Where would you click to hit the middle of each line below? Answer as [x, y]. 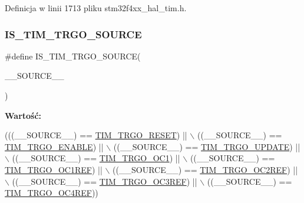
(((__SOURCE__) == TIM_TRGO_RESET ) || [96, 135]
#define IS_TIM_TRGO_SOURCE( [73, 56]
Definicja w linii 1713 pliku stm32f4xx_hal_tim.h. [96, 8]
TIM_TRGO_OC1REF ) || [54, 169]
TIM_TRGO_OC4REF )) [52, 193]
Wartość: [23, 115]
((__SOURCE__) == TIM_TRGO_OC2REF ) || [205, 169]
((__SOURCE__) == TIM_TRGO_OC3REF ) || [105, 181]
